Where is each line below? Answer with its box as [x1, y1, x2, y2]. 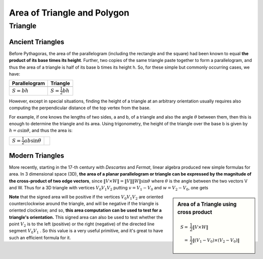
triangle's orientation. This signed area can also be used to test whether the [9, 214, 163, 220]
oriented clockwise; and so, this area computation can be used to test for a [9, 207, 162, 213]
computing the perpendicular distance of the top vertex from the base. [9, 105, 151, 111]
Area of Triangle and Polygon [9, 7, 130, 18]
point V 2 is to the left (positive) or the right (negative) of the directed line [9, 221, 155, 228]
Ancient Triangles [9, 38, 64, 46]
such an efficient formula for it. [9, 235, 71, 240]
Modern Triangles [9, 151, 64, 159]
